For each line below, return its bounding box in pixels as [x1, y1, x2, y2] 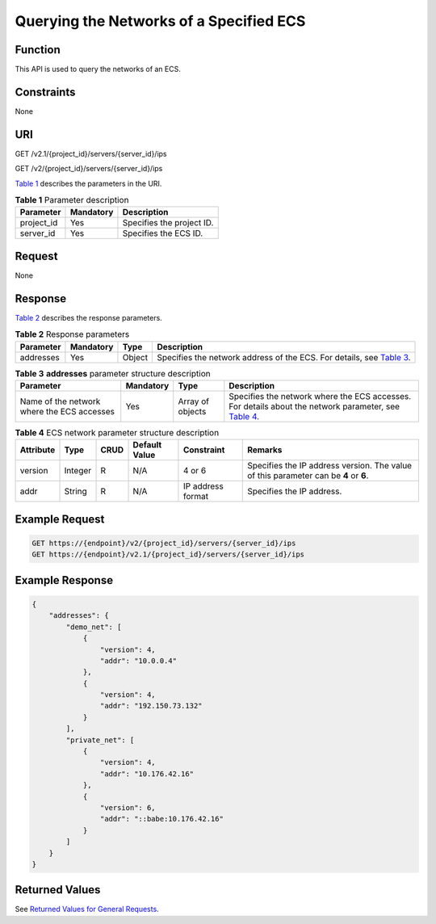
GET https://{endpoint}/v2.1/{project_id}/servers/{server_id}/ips [31, 550, 305, 559]
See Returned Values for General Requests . [15, 905, 159, 914]
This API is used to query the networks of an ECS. [15, 65, 181, 74]
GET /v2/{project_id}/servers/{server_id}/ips [15, 164, 163, 174]
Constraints [15, 85, 76, 99]
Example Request [15, 512, 105, 526]
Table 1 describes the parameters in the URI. [15, 178, 162, 188]
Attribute [19, 444, 56, 456]
